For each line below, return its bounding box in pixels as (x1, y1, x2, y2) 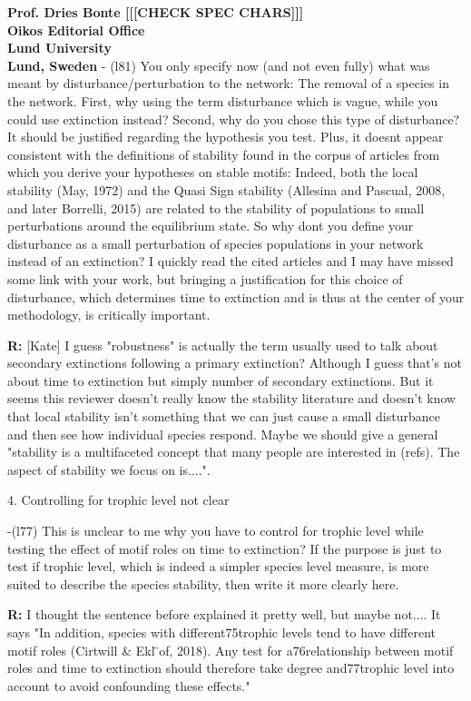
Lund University (7, 38, 112, 57)
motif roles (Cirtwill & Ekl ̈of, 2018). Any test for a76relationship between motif (7, 640, 454, 659)
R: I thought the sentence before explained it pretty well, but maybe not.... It (7, 605, 441, 624)
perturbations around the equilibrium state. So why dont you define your (7, 216, 414, 235)
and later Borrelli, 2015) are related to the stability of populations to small (7, 198, 425, 217)
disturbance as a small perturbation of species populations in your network (7, 233, 424, 252)
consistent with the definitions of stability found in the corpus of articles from (7, 144, 440, 163)
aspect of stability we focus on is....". (7, 459, 211, 479)
